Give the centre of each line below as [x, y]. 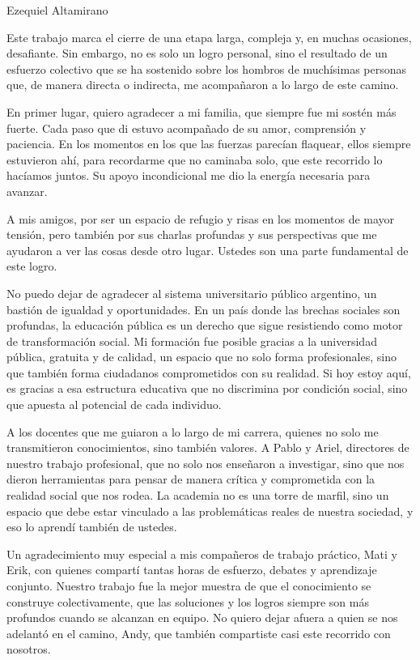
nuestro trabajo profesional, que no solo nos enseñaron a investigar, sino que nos [206, 463]
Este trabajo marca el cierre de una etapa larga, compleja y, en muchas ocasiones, [209, 37]
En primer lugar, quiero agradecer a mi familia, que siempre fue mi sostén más [202, 111]
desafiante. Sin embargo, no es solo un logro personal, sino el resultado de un [197, 53]
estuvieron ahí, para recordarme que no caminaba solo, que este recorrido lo [195, 159]
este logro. [32, 266]
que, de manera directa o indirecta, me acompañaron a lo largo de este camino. [203, 85]
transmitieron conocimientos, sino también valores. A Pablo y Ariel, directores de [208, 447]
